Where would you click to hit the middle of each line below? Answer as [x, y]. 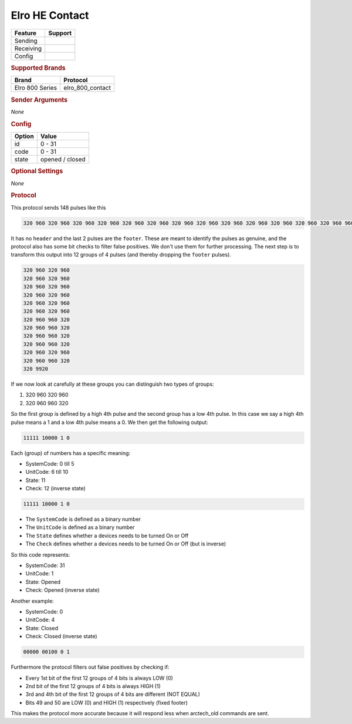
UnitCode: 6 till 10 [47, 472]
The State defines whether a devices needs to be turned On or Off [107, 536]
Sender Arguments [39, 100]
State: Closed [42, 628]
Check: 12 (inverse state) [56, 489]
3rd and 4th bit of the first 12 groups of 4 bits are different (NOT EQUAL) [113, 694]
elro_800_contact [87, 88]
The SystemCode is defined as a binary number [83, 519]
